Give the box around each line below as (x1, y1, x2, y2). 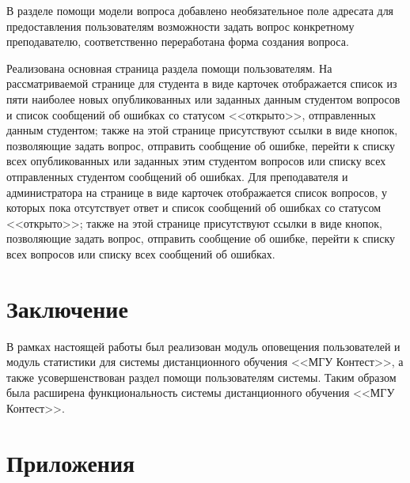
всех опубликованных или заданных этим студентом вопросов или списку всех (6, 153, 386, 169)
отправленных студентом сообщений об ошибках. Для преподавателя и (6, 168, 348, 184)
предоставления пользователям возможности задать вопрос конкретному (6, 17, 355, 34)
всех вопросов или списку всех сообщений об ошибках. (6, 245, 275, 262)
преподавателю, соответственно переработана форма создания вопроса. (6, 33, 349, 50)
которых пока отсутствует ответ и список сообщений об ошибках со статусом (6, 199, 382, 216)
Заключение (6, 292, 128, 324)
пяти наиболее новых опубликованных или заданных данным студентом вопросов (6, 90, 401, 107)
